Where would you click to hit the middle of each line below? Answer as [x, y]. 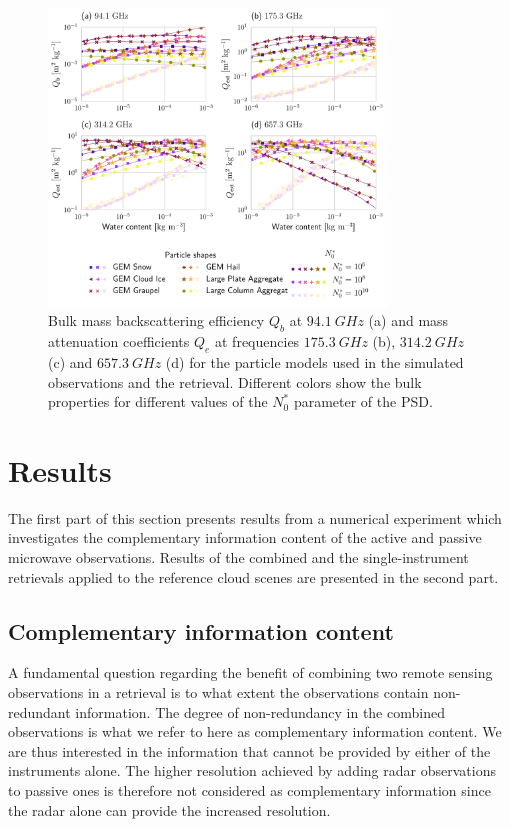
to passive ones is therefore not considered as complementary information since [249, 790]
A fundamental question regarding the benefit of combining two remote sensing [250, 672]
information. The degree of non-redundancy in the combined [260, 711]
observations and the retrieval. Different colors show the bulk [235, 381]
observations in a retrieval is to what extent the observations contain [218, 692]
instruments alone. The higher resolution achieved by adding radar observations [252, 770]
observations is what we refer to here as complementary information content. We [255, 731]
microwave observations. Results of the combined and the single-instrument [238, 557]
